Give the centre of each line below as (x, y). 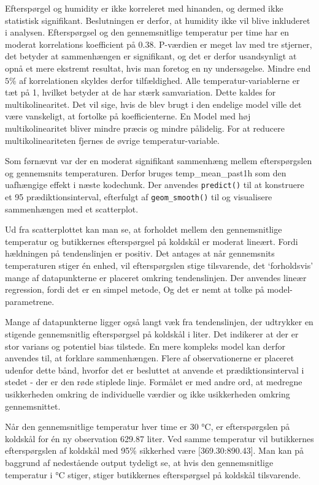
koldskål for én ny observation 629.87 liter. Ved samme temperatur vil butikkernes (159, 438)
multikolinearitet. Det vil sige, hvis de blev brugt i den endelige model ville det (153, 104)
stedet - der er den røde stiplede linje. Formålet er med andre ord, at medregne (154, 382)
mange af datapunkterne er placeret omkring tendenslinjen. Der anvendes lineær (156, 277)
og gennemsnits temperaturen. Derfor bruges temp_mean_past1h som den (146, 172)
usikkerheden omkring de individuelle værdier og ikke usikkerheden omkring (148, 393)
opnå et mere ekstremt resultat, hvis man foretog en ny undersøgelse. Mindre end (158, 68)
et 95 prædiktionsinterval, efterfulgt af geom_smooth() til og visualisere (139, 196)
